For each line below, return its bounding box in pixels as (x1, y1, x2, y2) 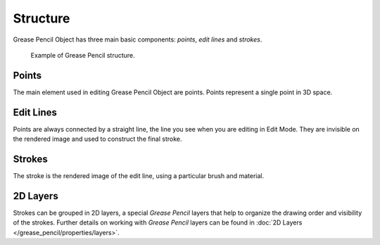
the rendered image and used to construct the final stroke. (13, 134, 182, 144)
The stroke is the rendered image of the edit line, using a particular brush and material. (13, 172, 264, 180)
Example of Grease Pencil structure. (30, 51, 135, 59)
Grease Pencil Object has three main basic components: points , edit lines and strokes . (13, 35, 262, 44)
